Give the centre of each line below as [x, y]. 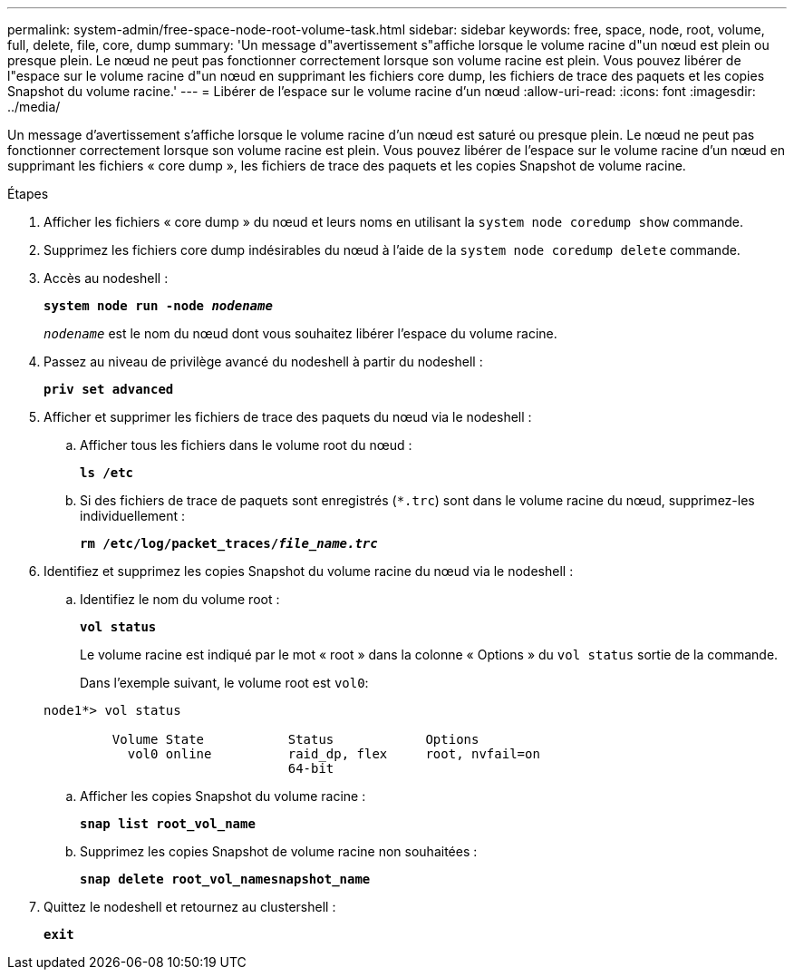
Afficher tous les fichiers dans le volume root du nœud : [246, 445]
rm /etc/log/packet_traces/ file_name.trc [229, 543]
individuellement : [133, 516]
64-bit [311, 768]
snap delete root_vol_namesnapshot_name [225, 879]
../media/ [34, 107]
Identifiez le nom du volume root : [180, 599]
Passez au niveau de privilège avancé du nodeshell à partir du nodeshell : [263, 361]
